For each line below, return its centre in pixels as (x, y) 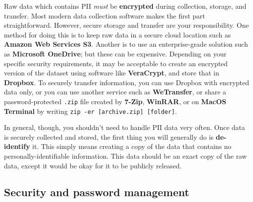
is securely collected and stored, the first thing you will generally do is (109, 137)
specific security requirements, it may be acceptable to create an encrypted (116, 63)
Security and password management (97, 192)
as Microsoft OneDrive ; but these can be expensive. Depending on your (115, 53)
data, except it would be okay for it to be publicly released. (93, 165)
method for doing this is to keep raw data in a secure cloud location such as (117, 34)
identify (17, 146)
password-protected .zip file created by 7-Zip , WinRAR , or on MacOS (115, 101)
